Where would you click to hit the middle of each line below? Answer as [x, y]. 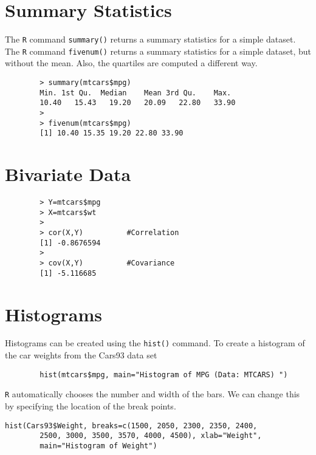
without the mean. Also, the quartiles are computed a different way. [131, 63]
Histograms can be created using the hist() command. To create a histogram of [155, 343]
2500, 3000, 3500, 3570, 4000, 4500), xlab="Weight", [151, 436]
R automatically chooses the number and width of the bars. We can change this [153, 394]
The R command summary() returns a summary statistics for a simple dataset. [150, 39]
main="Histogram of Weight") [98, 446]
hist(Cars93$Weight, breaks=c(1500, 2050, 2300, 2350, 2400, [131, 426]
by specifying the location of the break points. [91, 406]
